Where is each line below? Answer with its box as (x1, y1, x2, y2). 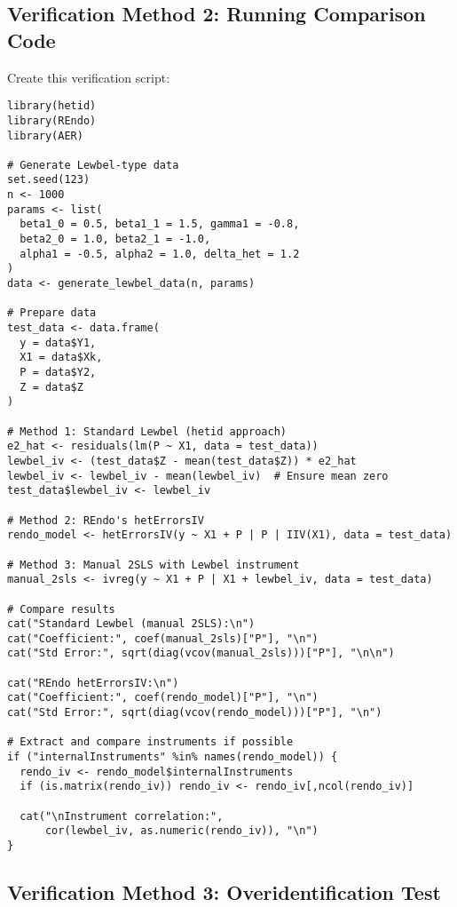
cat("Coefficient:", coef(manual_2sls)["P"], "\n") (7, 632, 319, 645)
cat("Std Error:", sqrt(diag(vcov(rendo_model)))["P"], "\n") (7, 706, 382, 720)
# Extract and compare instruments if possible (7, 736, 294, 749)
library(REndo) (7, 114, 97, 127)
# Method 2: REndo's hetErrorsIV (7, 513, 204, 527)
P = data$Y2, (20, 366, 97, 378)
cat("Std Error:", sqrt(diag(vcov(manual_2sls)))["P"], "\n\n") (7, 647, 395, 660)
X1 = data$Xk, (20, 351, 103, 364)
